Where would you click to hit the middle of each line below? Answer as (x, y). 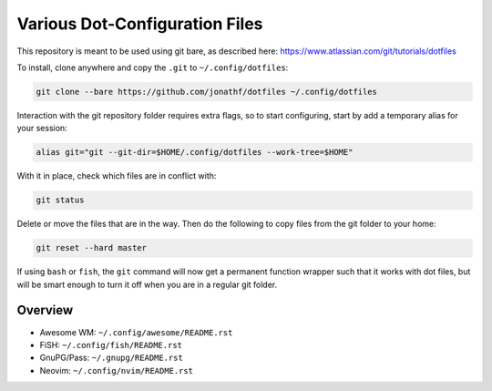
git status (60, 200)
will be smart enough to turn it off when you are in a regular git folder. (147, 284)
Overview (45, 310)
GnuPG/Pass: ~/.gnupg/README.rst (112, 358)
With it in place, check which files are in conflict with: (117, 176)
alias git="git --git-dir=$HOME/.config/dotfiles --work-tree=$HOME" (195, 152)
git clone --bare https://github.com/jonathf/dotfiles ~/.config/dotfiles (207, 92)
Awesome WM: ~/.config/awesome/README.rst (136, 332)
